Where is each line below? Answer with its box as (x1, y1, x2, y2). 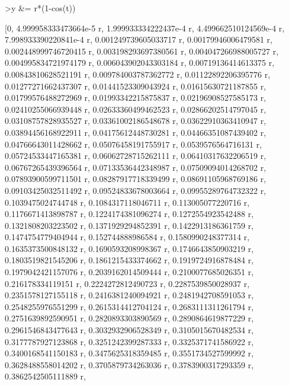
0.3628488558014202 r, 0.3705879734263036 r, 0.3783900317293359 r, (5, 358, 254, 371)
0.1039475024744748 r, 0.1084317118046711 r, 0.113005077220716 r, (5, 196, 250, 208)
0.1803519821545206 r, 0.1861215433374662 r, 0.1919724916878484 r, (5, 254, 254, 266)
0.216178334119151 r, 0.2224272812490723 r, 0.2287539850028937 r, (5, 277, 250, 289)
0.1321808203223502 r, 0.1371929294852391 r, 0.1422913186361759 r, (5, 219, 254, 231)
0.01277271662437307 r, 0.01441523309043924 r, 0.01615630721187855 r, (5, 79, 266, 92)
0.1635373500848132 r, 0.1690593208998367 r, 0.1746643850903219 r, (5, 242, 254, 254)
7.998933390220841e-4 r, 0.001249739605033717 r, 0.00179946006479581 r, (5, 33, 273, 46)
